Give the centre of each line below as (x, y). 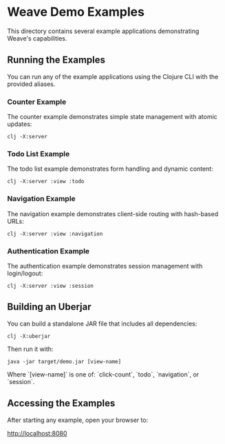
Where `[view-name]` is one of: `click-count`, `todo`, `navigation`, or (103, 374)
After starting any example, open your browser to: (78, 420)
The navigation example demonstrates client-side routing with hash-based (113, 213)
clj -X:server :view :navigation (55, 234)
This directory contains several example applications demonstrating (103, 31)
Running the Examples (56, 60)
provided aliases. (31, 84)
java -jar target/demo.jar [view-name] (64, 361)
